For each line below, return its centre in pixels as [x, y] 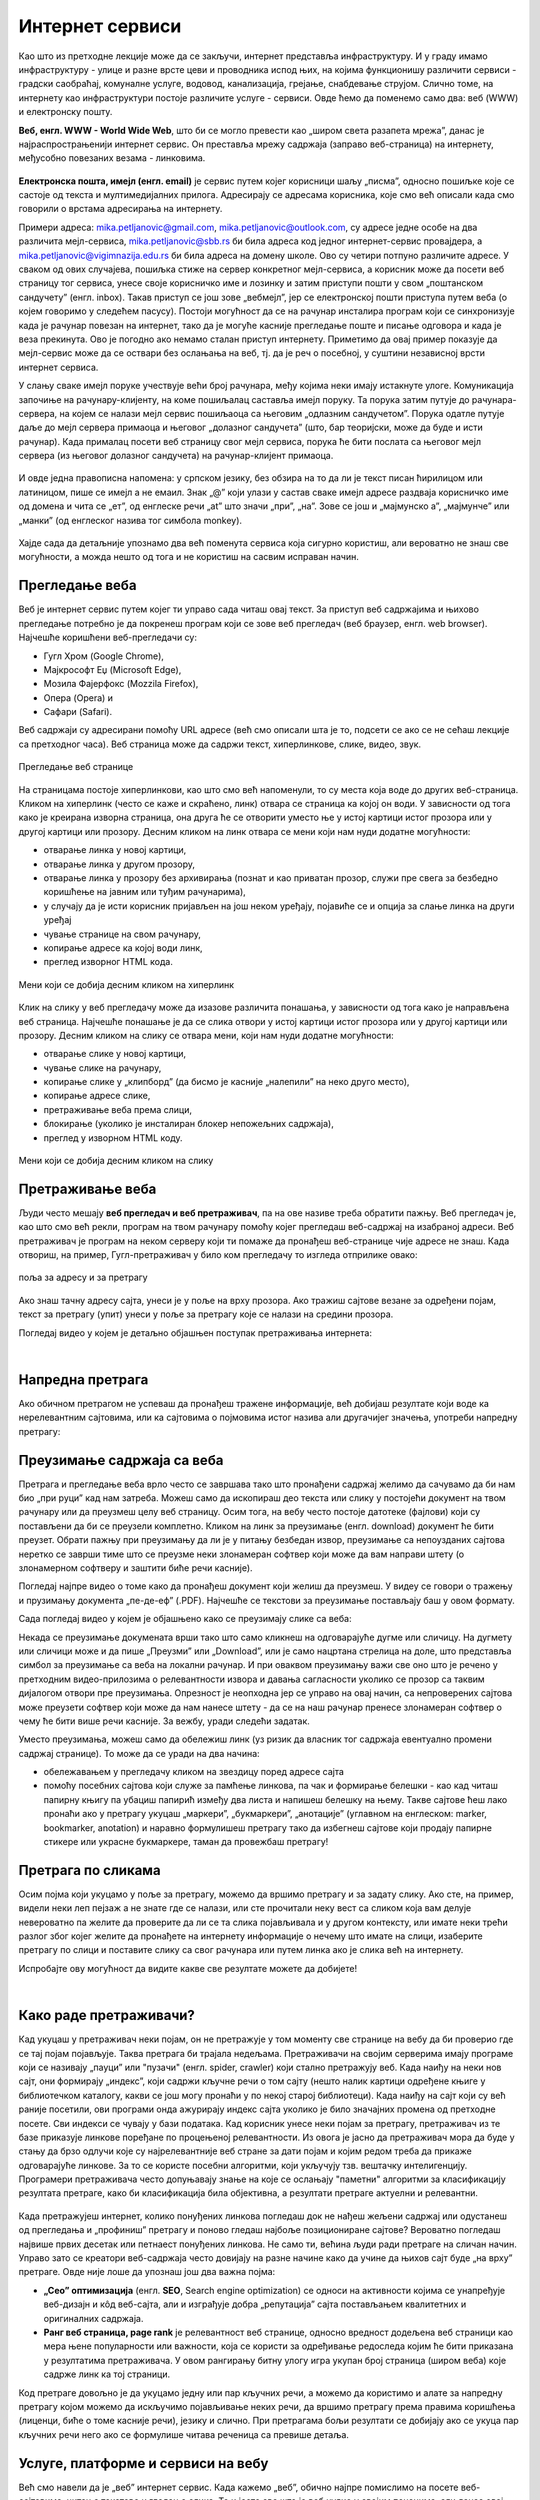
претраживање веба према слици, [118, 1109]
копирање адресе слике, [97, 1096]
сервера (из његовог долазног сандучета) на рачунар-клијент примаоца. [176, 456]
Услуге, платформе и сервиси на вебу [143, 2463]
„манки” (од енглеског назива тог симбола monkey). [130, 520]
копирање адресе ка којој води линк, [123, 947]
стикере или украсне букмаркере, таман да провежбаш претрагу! [186, 1842]
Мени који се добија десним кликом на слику [116, 1161]
